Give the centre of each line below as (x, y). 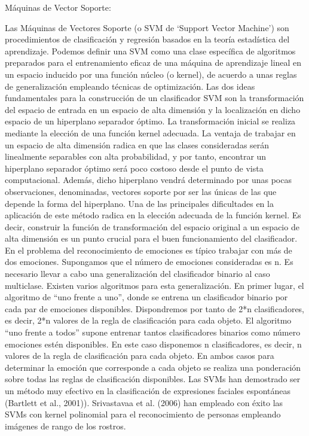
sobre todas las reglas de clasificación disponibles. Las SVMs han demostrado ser (153, 379)
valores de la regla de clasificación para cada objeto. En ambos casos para (140, 356)
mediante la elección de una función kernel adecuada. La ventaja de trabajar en (150, 132)
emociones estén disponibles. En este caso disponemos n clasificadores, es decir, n (153, 344)
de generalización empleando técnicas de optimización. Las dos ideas (130, 86)
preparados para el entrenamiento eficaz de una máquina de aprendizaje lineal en (153, 62)
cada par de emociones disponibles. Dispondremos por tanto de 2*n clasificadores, (155, 308)
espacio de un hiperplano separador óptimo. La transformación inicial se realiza (150, 121)
